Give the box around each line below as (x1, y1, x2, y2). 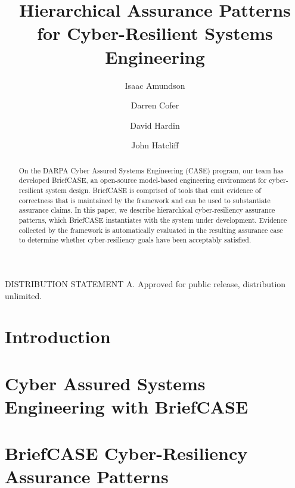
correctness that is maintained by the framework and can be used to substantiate (18, 195, 271, 205)
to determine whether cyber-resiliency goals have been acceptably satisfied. (18, 235, 251, 245)
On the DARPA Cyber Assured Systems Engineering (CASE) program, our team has (18, 165, 284, 175)
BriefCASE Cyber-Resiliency (5, 441, 248, 465)
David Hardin (130, 119, 180, 131)
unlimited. (5, 289, 42, 301)
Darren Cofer (131, 99, 179, 111)
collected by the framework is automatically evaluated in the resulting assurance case (18, 225, 283, 235)
